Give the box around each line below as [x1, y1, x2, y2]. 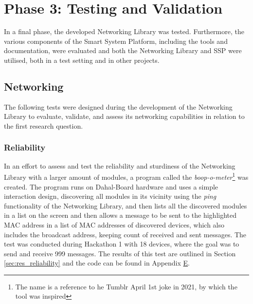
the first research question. [4, 120, 83, 131]
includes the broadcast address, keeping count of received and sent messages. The [4, 229, 247, 239]
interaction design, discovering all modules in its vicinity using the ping [4, 191, 217, 201]
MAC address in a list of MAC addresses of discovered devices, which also [4, 219, 225, 229]
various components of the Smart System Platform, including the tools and [4, 36, 228, 46]
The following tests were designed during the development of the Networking [4, 101, 233, 112]
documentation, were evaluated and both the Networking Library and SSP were [4, 45, 242, 56]
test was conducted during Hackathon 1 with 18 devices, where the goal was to [4, 239, 239, 249]
